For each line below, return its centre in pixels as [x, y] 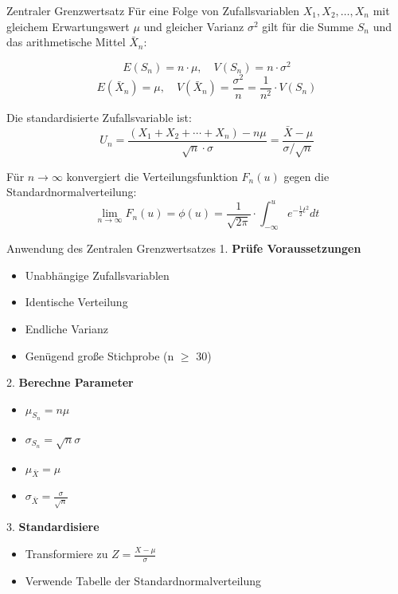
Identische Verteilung [76, 302]
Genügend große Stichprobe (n [99, 355]
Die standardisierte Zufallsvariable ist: [99, 117]
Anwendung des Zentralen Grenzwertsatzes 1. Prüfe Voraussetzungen [184, 248]
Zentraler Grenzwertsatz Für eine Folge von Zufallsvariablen [153, 10]
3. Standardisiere [53, 527]
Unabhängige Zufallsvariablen [97, 275]
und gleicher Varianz [194, 26]
